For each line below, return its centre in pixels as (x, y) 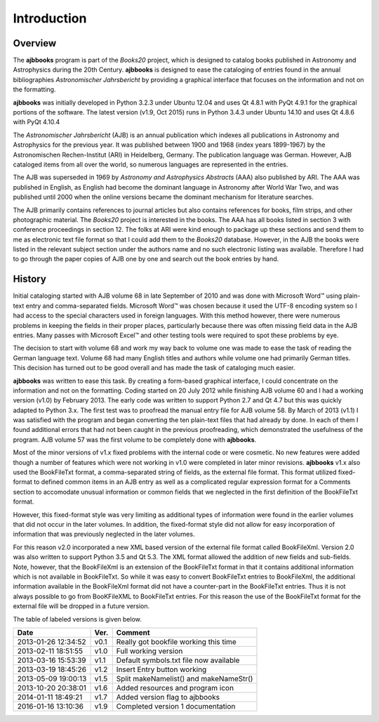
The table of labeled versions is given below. (77, 619)
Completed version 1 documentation (176, 706)
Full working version (149, 651)
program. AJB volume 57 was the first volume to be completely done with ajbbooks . (135, 440)
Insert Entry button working (161, 669)
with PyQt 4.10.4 (36, 122)
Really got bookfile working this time (176, 641)
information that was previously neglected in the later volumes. (104, 534)
